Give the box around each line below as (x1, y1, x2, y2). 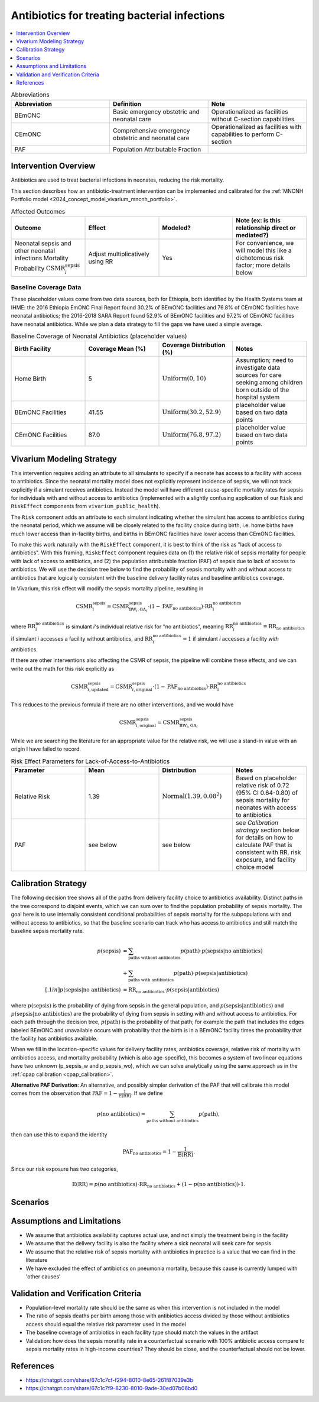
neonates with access (235, 803, 297, 812)
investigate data (235, 364, 281, 372)
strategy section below (235, 826, 300, 834)
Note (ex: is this (235, 216, 281, 224)
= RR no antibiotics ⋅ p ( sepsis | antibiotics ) (122, 986, 220, 994)
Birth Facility (14, 345, 51, 353)
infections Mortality (14, 254, 69, 262)
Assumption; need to (235, 356, 294, 364)
